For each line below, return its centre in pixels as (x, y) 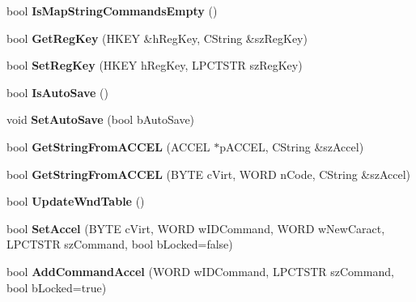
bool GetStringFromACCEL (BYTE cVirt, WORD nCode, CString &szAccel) (209, 174)
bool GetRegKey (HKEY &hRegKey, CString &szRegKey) (157, 38)
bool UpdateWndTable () (76, 201)
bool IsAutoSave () (57, 92)
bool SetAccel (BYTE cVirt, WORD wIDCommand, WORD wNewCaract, (196, 228)
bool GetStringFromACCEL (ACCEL (108, 146)
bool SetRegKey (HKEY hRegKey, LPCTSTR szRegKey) (155, 65)
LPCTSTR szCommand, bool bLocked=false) (120, 244)
